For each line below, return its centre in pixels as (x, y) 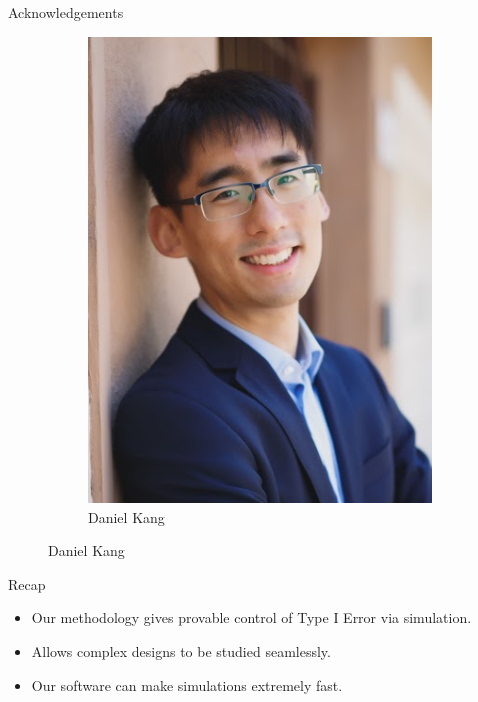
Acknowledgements (66, 12)
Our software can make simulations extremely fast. (187, 684)
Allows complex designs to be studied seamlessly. (181, 651)
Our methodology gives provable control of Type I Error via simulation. (251, 617)
